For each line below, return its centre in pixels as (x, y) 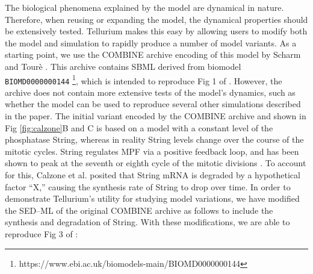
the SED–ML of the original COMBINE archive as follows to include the (139, 210)
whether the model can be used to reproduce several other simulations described (153, 104)
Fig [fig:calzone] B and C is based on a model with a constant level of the (139, 127)
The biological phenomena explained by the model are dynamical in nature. (144, 7)
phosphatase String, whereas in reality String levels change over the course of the (154, 139)
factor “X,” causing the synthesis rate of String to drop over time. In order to (148, 186)
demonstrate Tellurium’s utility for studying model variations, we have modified (152, 198)
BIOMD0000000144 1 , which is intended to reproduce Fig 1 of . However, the (144, 79)
